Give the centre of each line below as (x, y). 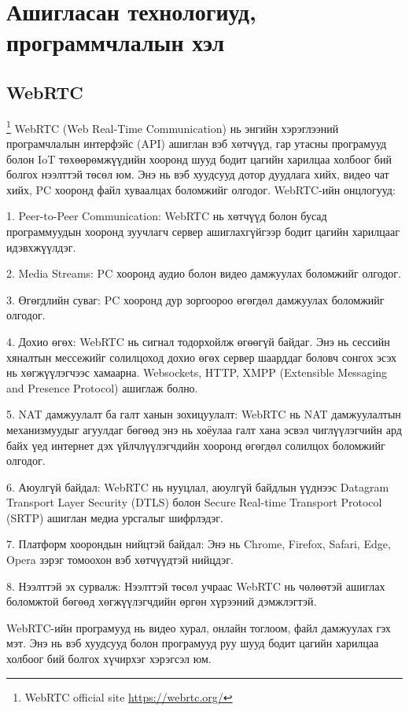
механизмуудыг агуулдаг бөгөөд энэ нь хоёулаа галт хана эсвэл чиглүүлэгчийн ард (204, 429)
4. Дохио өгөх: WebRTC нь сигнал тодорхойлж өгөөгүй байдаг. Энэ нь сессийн (198, 341)
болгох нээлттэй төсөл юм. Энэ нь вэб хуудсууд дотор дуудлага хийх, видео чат (198, 174)
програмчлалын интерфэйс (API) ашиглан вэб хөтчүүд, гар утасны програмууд (197, 144)
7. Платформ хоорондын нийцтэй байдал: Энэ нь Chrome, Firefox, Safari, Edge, (199, 544)
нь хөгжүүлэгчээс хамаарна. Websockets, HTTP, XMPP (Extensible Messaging (197, 372)
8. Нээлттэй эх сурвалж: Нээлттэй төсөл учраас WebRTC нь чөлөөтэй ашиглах (196, 586)
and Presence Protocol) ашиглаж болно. (102, 387)
